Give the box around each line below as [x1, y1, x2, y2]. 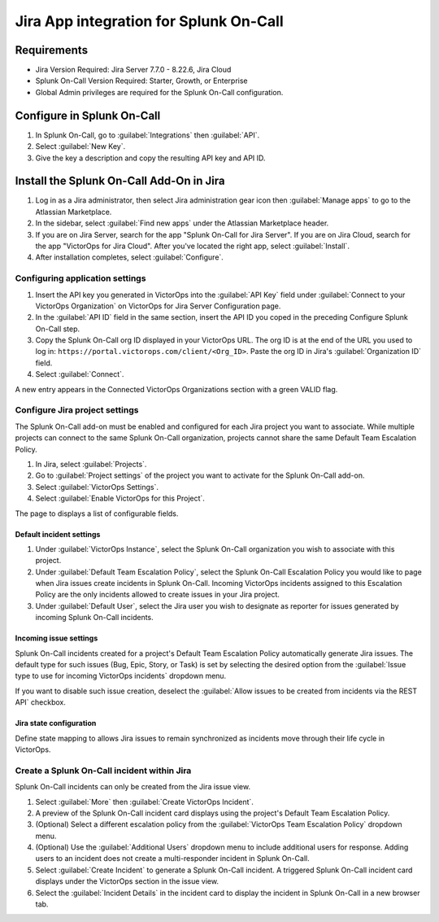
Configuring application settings [15, 273, 146, 284]
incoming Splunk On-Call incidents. [35, 613, 154, 623]
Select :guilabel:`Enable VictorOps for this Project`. [35, 493, 205, 504]
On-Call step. [35, 324, 80, 334]
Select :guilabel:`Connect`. [35, 369, 124, 379]
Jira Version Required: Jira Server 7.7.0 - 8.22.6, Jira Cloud [35, 65, 232, 75]
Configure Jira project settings [15, 404, 139, 416]
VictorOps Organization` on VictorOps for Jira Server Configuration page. [35, 301, 281, 311]
